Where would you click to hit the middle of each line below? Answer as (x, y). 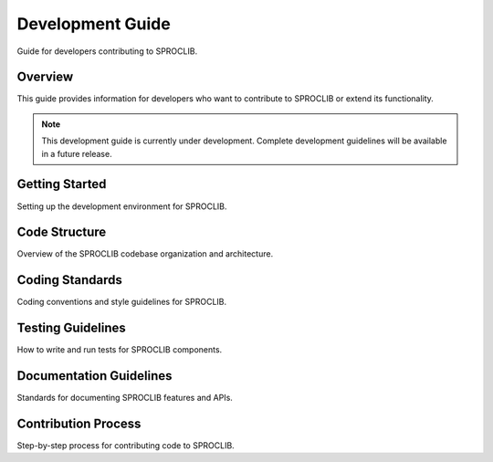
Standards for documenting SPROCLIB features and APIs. (125, 398)
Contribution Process (79, 423)
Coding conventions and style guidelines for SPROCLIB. (122, 302)
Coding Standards (69, 280)
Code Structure (62, 232)
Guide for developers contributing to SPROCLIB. (107, 51)
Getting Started (62, 184)
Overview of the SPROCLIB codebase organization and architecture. (145, 254)
